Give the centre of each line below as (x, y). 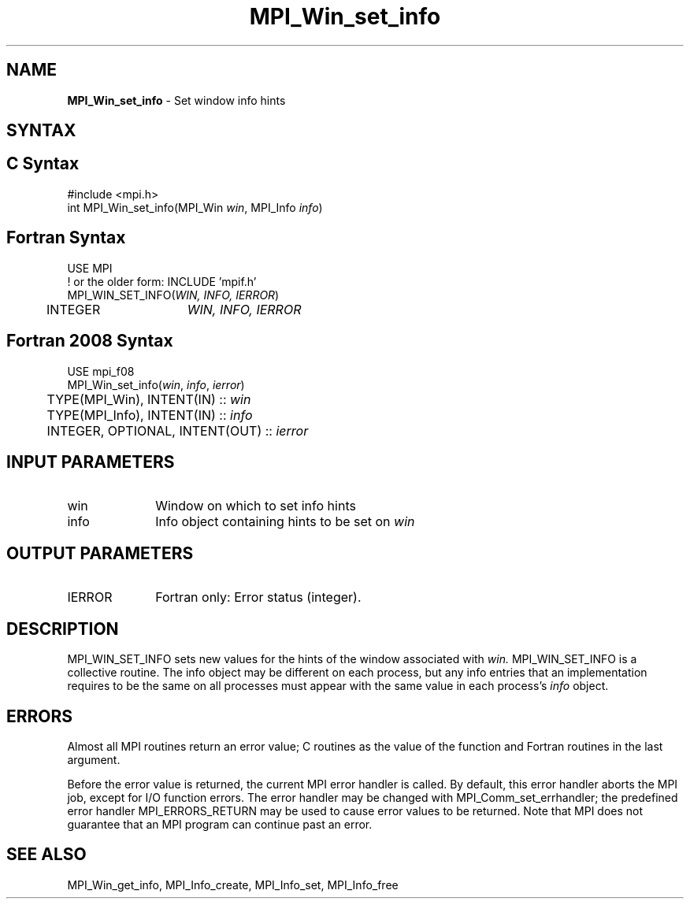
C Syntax (43, 164)
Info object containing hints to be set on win (285, 522)
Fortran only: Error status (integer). (258, 597)
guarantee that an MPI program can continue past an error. (220, 824)
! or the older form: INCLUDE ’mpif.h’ (162, 281)
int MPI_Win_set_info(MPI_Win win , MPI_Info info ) (195, 207)
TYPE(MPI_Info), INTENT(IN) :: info (150, 415)
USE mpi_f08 (101, 371)
